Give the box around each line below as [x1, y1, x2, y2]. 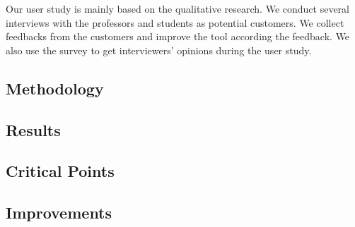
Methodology [6, 77, 104, 99]
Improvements [6, 202, 112, 223]
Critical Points [6, 160, 115, 182]
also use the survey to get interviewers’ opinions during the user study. [6, 42, 312, 57]
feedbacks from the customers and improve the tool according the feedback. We [6, 29, 350, 44]
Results [6, 118, 61, 140]
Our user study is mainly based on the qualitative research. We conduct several [6, 1, 349, 16]
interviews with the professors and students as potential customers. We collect [6, 15, 344, 30]
